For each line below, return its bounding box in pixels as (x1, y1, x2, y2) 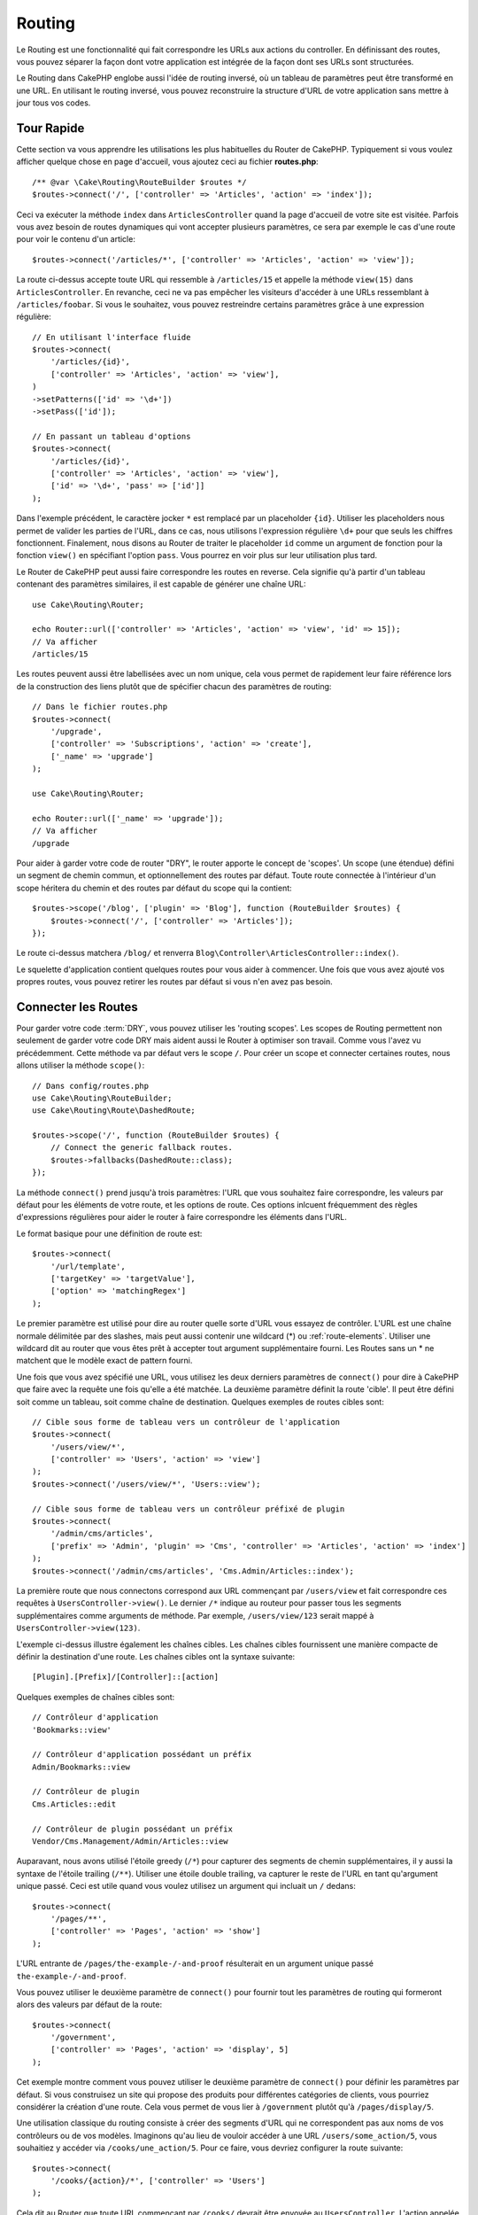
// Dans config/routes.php (32, 1081, 150, 1091)
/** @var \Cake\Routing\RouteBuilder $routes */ (32, 177, 247, 187)
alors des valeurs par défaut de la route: (16, 1999, 163, 2010)
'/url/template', (50, 1261, 126, 1271)
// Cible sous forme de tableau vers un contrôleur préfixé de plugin (32, 1504, 345, 1514)
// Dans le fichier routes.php (32, 702, 168, 712)
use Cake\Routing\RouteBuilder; (32, 1092, 173, 1103)
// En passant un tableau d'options (32, 431, 191, 441)
